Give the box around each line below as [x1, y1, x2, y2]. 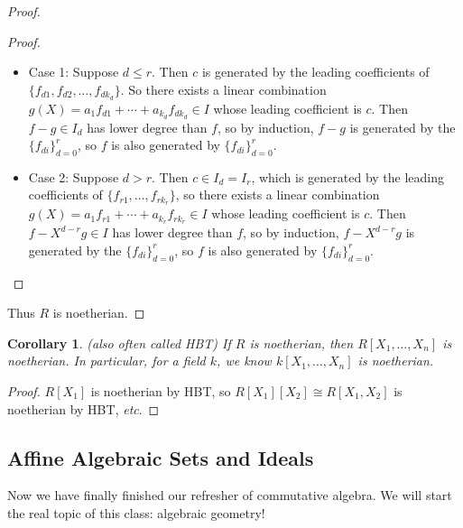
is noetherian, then [249, 333, 354, 352]
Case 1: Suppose [28, 62, 119, 81]
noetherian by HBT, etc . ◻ [7, 399, 160, 418]
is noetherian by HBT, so [90, 381, 231, 400]
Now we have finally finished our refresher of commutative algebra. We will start [7, 486, 452, 505]
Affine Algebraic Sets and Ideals [7, 443, 314, 471]
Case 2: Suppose [28, 167, 119, 186]
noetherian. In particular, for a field [7, 351, 206, 370]
